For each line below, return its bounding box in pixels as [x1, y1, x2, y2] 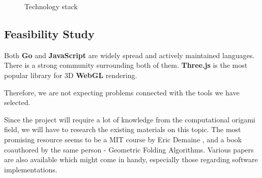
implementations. [4, 164, 57, 174]
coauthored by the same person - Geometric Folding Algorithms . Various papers [4, 144, 254, 155]
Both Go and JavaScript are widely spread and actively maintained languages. [4, 49, 255, 60]
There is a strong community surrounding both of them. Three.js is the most [4, 60, 248, 70]
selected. [4, 97, 31, 108]
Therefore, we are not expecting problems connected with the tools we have [4, 87, 240, 97]
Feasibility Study [4, 26, 95, 41]
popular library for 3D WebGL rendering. [4, 69, 137, 80]
